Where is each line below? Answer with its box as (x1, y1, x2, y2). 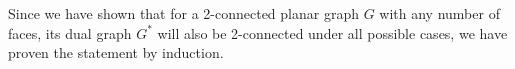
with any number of (379, 3, 500, 23)
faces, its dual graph (8, 22, 132, 43)
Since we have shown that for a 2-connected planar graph (8, 3, 359, 23)
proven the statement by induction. (8, 42, 224, 63)
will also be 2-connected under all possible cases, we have (157, 22, 508, 43)
